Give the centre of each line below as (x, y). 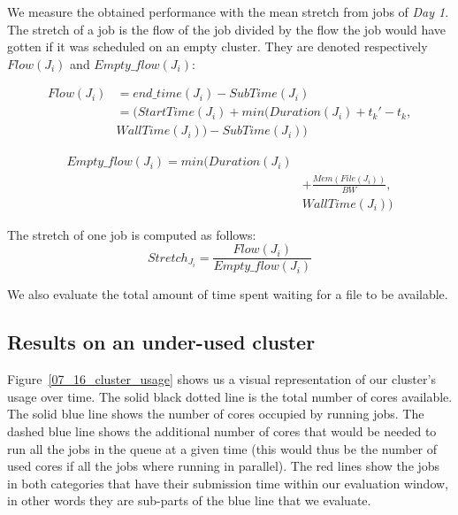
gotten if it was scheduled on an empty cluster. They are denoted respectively (218, 46)
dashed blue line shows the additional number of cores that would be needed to (222, 430)
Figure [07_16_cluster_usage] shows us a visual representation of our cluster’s (221, 379)
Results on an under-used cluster (161, 342)
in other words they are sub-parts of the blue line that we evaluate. (189, 500)
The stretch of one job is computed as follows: (132, 234)
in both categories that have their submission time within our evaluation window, (228, 483)
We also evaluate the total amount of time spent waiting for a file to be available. (228, 294)
